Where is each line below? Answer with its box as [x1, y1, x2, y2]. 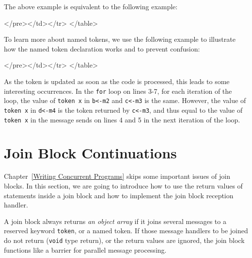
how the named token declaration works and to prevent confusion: [4, 43, 200, 53]
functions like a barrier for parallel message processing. [4, 244, 167, 255]
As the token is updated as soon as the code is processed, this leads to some [4, 76, 230, 86]
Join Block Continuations [4, 143, 177, 163]
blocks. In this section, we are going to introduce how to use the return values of [4, 180, 243, 190]
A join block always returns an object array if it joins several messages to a [4, 216, 226, 226]
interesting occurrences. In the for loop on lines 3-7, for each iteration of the [4, 86, 232, 96]
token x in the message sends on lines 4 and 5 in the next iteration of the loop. [4, 114, 240, 124]
